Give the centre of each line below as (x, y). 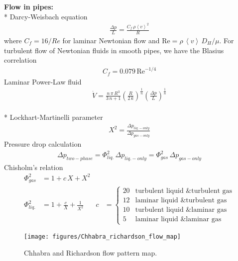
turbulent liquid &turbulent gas (184, 191)
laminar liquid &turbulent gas (181, 200)
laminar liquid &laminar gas (178, 219)
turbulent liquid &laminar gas (181, 210)
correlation (20, 60)
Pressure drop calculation (43, 143)
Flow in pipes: (29, 6)
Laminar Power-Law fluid (43, 81)
